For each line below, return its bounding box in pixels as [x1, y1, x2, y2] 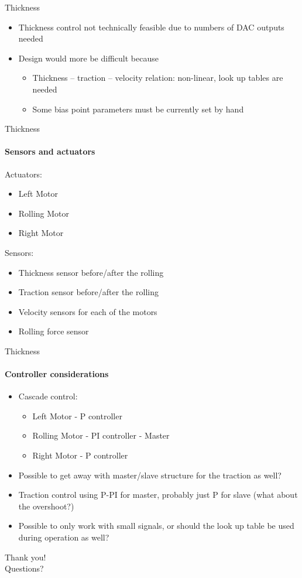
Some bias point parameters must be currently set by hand [32, 102, 244, 115]
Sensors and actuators [5, 145, 95, 158]
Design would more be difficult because [18, 52, 159, 64]
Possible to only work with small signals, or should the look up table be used [18, 519, 294, 532]
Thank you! [5, 550, 46, 563]
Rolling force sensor [18, 325, 89, 337]
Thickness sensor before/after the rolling [18, 266, 164, 278]
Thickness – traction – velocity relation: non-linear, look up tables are [32, 71, 283, 84]
